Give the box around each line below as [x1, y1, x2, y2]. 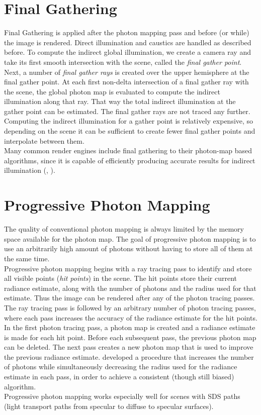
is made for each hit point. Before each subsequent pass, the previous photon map [4, 332, 256, 342]
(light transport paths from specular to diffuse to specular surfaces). [4, 400, 214, 411]
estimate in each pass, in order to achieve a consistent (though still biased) [4, 371, 234, 382]
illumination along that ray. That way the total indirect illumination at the [4, 96, 236, 107]
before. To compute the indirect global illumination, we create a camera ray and [4, 47, 251, 57]
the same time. [4, 253, 50, 263]
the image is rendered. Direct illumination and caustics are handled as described [4, 37, 251, 47]
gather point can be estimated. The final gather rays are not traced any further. [4, 106, 250, 116]
